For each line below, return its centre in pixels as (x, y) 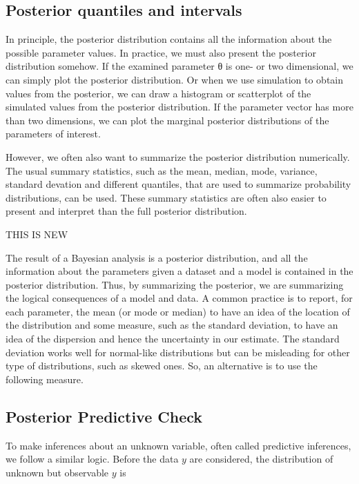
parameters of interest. (53, 134)
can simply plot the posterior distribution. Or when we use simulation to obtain (175, 79)
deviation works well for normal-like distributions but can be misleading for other (178, 352)
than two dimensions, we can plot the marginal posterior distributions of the (167, 120)
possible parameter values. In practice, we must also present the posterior (161, 52)
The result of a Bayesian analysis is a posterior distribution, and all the (157, 257)
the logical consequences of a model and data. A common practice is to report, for (179, 298)
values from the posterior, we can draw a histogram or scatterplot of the (158, 93)
